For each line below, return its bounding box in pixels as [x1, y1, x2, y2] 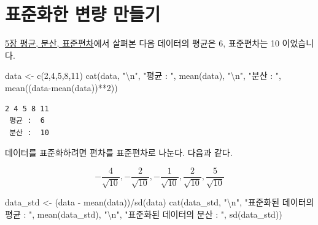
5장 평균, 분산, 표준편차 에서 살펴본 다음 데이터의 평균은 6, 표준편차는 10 [5, 37, 279, 50]
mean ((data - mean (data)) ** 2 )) [5, 81, 118, 94]
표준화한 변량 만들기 [5, 1, 161, 26]
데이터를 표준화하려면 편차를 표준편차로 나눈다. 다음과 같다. [5, 146, 233, 159]
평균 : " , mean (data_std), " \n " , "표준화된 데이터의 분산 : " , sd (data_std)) [5, 207, 282, 220]
